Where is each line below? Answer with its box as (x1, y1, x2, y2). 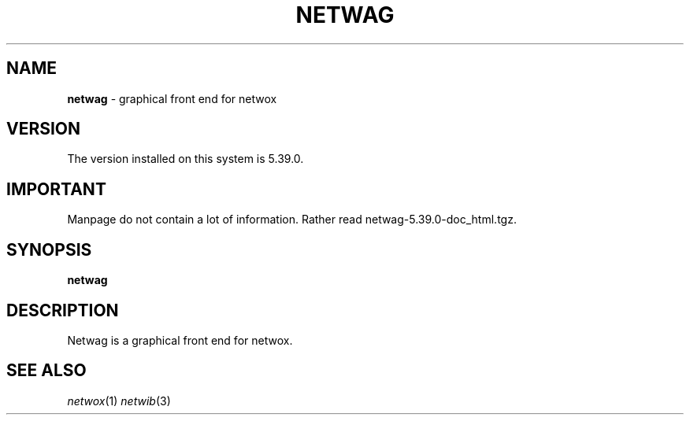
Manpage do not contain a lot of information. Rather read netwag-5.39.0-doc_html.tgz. (67, 212, 517, 227)
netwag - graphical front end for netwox (67, 91, 277, 105)
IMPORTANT (6, 179, 106, 199)
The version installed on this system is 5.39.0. (67, 152, 304, 166)
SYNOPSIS (6, 239, 92, 260)
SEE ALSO (6, 360, 87, 381)
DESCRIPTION (6, 300, 119, 320)
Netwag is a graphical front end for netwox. (67, 333, 293, 347)
